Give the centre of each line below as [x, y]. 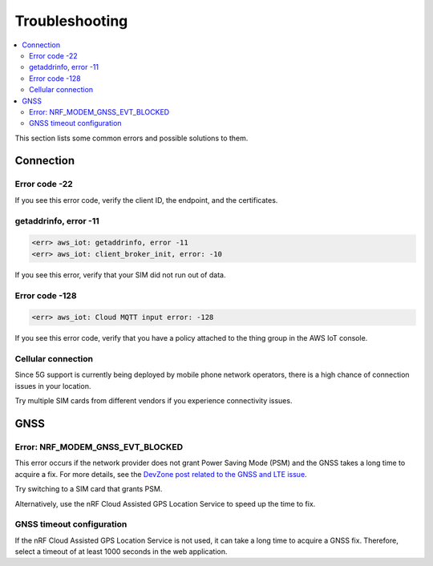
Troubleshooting [71, 21]
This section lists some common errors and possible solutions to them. [132, 138]
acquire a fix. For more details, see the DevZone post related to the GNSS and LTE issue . [161, 474]
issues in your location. [53, 386]
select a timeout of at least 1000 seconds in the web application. [121, 552]
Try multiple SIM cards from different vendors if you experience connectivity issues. [154, 401]
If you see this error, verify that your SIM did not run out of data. [120, 275]
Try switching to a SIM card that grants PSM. [89, 489]
